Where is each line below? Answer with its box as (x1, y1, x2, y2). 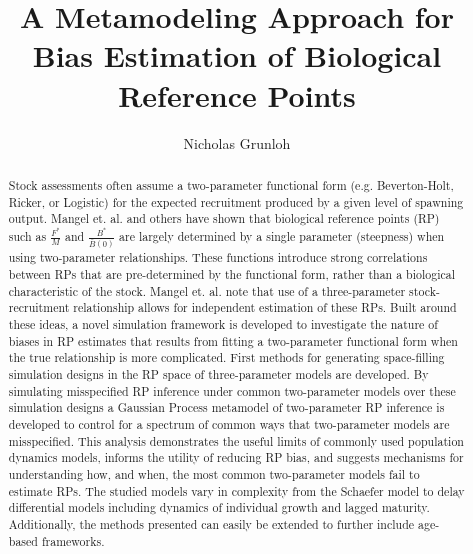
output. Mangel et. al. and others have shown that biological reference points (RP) (8, 210, 440, 227)
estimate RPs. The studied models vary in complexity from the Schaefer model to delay (8, 482, 465, 499)
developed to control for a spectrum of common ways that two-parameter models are (8, 416, 450, 432)
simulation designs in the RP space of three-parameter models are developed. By (8, 366, 429, 383)
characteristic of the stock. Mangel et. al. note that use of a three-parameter (8, 282, 406, 299)
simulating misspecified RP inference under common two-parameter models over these (8, 382, 456, 399)
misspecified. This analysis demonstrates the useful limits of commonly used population (8, 432, 464, 449)
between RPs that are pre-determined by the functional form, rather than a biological (8, 266, 455, 283)
